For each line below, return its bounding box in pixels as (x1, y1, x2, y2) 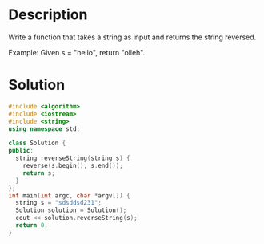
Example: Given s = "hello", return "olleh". (8, 47, 146, 57)
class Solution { (8, 139, 66, 148)
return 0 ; (15, 222, 48, 230)
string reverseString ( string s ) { (15, 154, 130, 162)
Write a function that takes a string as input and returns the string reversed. (8, 32, 257, 42)
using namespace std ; (8, 124, 81, 133)
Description (8, 6, 88, 24)
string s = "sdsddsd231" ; (15, 199, 102, 207)
